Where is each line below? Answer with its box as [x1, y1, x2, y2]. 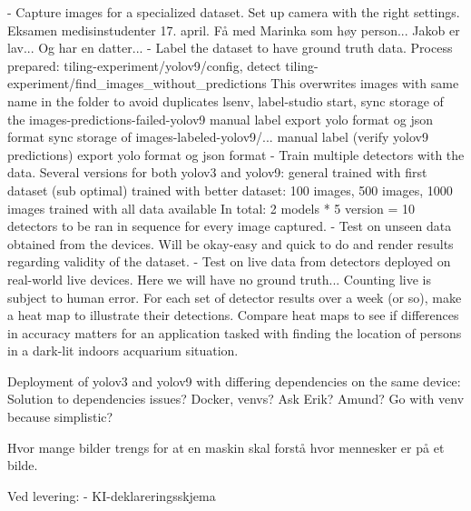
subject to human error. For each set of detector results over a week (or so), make [7, 287, 462, 306]
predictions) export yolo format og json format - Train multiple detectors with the [7, 145, 465, 164]
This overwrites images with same [270, 74, 459, 93]
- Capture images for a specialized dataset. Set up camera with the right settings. [7, 3, 460, 21]
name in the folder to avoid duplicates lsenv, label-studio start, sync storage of [7, 91, 444, 110]
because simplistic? [7, 407, 113, 426]
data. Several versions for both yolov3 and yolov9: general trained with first [7, 163, 427, 182]
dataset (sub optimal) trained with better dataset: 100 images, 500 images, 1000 [7, 180, 453, 199]
